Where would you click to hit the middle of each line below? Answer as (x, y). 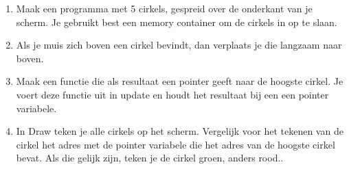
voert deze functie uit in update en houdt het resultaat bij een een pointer (172, 94)
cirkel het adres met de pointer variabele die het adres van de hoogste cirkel (176, 144)
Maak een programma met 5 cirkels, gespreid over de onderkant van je (164, 8)
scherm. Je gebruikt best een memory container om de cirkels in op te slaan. (177, 22)
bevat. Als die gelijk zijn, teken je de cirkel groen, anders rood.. (150, 158)
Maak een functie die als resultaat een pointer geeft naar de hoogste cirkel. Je (180, 81)
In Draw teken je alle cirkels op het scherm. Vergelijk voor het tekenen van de (180, 131)
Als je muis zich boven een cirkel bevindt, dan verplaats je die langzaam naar (179, 45)
